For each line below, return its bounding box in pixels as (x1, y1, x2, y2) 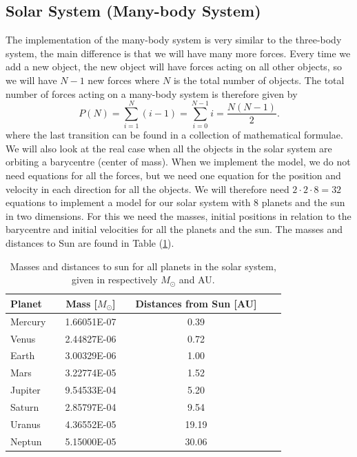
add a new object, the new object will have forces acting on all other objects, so (6, 59, 342, 74)
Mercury (10, 314, 46, 328)
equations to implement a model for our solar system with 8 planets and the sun (6, 195, 345, 210)
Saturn (10, 399, 39, 414)
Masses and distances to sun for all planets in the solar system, (10, 258, 276, 273)
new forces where (88, 72, 160, 87)
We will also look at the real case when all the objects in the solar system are (6, 141, 332, 155)
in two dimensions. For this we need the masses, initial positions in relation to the (6, 208, 351, 223)
